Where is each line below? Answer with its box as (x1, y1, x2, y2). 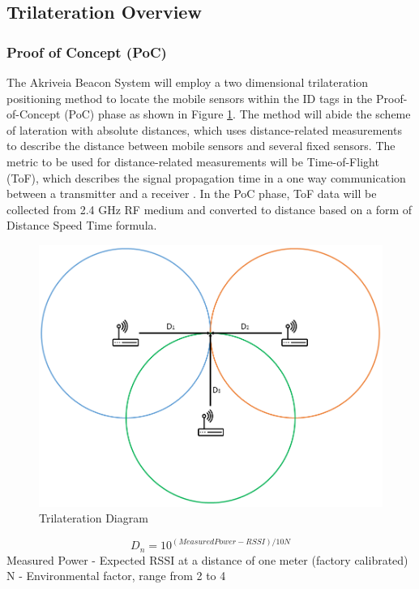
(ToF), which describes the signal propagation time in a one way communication (6, 169, 406, 186)
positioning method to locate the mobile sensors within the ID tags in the (6, 89, 373, 106)
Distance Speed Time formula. (6, 217, 157, 234)
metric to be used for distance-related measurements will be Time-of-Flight (6, 153, 379, 170)
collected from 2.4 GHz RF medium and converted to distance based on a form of (6, 200, 413, 217)
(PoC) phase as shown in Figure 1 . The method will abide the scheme (64, 105, 411, 123)
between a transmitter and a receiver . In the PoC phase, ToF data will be (6, 185, 377, 202)
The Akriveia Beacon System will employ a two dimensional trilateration (6, 74, 369, 90)
